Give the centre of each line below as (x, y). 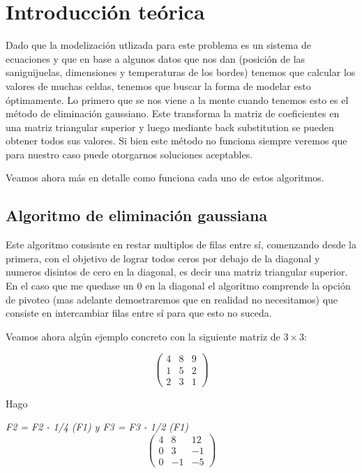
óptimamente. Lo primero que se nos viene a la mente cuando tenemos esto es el (177, 99)
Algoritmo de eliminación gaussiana (137, 215)
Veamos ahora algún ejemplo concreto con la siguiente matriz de (143, 336)
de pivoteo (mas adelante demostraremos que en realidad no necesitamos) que (172, 299)
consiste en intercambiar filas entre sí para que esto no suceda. (139, 313)
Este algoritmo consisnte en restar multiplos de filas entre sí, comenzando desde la (181, 245)
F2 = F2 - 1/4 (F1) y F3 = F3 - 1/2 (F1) (97, 427)
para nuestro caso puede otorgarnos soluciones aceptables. (129, 154)
